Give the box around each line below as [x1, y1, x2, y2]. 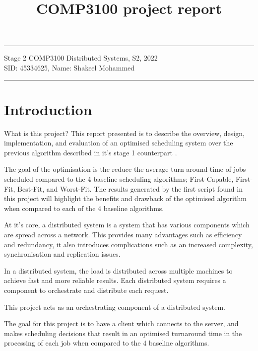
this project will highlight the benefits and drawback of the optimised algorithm [4, 193, 247, 204]
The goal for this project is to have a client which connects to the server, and [4, 318, 239, 329]
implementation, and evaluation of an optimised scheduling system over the [4, 138, 233, 148]
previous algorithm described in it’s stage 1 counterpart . [4, 147, 177, 157]
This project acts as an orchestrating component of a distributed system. [4, 301, 225, 312]
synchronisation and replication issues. [4, 249, 121, 259]
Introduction [4, 99, 92, 119]
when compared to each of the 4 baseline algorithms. [4, 203, 164, 213]
